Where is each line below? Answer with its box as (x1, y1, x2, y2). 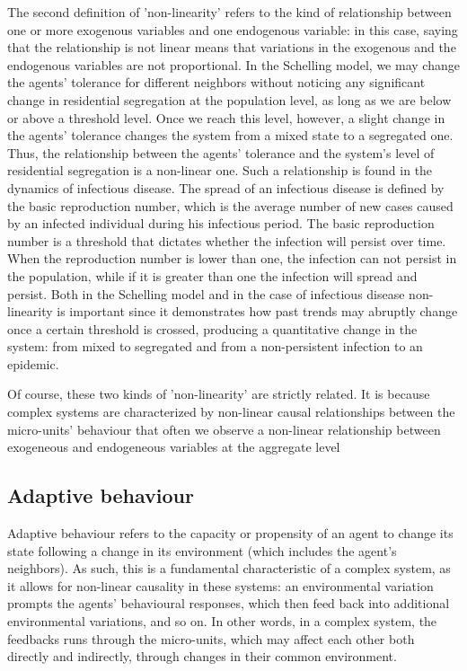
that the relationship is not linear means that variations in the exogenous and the (7, 38, 456, 57)
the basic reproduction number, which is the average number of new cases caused (7, 196, 454, 215)
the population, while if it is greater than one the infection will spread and (7, 266, 418, 285)
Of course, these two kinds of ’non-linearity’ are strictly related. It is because (7, 384, 430, 403)
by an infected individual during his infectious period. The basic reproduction (7, 214, 435, 233)
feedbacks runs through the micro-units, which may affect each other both (7, 629, 415, 648)
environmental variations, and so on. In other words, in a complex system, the (7, 612, 437, 631)
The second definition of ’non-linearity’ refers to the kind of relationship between (7, 3, 452, 21)
